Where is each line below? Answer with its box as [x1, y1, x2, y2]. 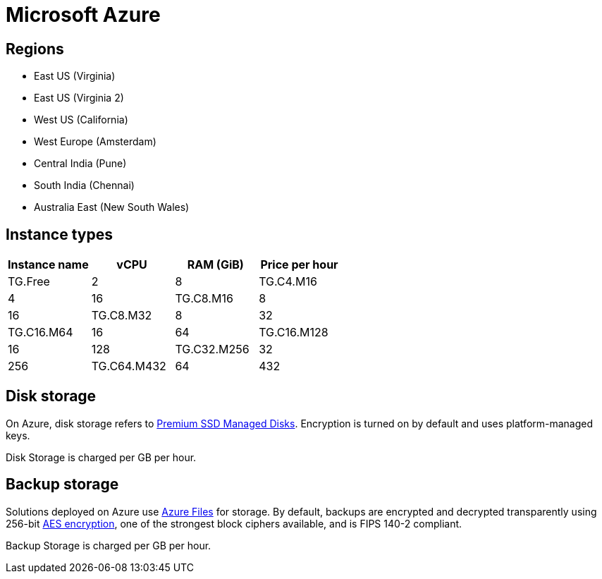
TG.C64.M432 [91, 359, 166, 374]
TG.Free [8, 274, 50, 289]
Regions [6, 39, 64, 58]
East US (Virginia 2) [34, 92, 124, 104]
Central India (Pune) [34, 157, 127, 170]
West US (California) [34, 114, 128, 126]
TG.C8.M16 [175, 291, 233, 306]
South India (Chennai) [34, 179, 135, 192]
